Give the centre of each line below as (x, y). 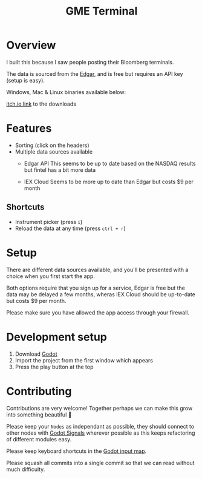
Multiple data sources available (54, 151)
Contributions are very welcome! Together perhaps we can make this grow (99, 408)
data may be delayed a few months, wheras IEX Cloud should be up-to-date (101, 294)
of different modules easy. (39, 439)
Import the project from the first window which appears (84, 360)
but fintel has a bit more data (60, 170)
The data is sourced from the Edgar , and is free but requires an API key (95, 73)
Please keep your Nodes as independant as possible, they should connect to (100, 426)
